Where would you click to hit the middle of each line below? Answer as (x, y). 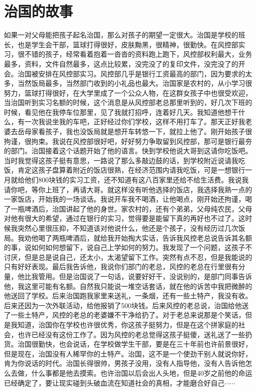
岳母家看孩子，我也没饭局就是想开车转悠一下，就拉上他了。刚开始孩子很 (135, 131)
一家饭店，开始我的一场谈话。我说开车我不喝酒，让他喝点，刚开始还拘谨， (125, 199)
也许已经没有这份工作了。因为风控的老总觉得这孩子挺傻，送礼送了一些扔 (135, 334)
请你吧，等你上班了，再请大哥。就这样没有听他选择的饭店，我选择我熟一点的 (128, 189)
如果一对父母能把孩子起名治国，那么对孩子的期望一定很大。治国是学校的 (121, 35)
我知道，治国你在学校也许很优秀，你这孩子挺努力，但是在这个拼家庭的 (124, 324)
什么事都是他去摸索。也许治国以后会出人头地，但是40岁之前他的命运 (142, 373)
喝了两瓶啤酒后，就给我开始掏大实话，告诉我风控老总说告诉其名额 (145, 237)
